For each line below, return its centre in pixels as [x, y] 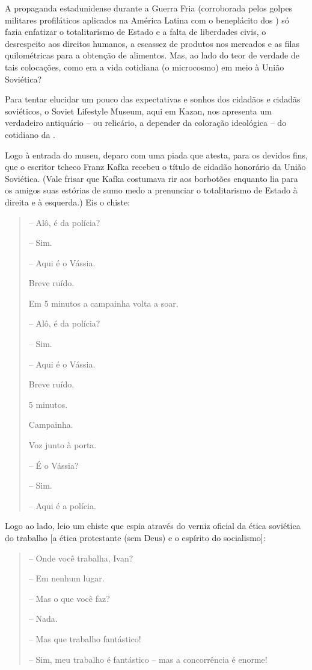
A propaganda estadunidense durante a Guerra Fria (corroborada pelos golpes [149, 8]
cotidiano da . [30, 134]
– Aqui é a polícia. [62, 505]
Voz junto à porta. [63, 445]
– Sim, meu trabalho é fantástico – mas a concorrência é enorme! [148, 659]
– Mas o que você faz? [69, 598]
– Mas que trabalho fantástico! [85, 638]
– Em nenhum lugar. [66, 578]
